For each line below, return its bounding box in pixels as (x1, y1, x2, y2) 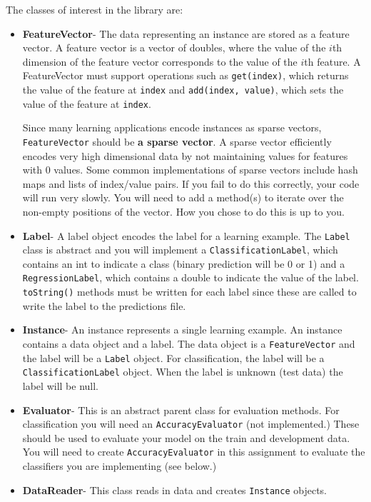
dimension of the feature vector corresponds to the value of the (22, 54, 298, 69)
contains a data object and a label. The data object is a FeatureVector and (22, 336, 355, 351)
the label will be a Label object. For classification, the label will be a (22, 350, 325, 365)
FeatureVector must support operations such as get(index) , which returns (22, 68, 349, 83)
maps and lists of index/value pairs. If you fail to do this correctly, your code (22, 176, 360, 191)
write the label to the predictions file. (22, 298, 186, 313)
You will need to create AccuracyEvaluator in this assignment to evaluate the (22, 444, 365, 459)
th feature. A (304, 54, 361, 69)
